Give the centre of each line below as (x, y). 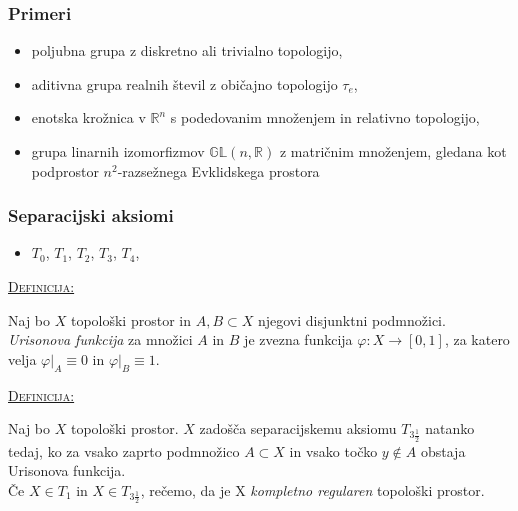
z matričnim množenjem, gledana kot (393, 151)
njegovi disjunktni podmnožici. (351, 319)
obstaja (443, 450)
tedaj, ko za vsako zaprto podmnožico (124, 450)
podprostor (65, 170)
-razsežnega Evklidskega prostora (218, 170)
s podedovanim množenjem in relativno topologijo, (325, 117)
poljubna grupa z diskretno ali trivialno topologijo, (187, 50)
